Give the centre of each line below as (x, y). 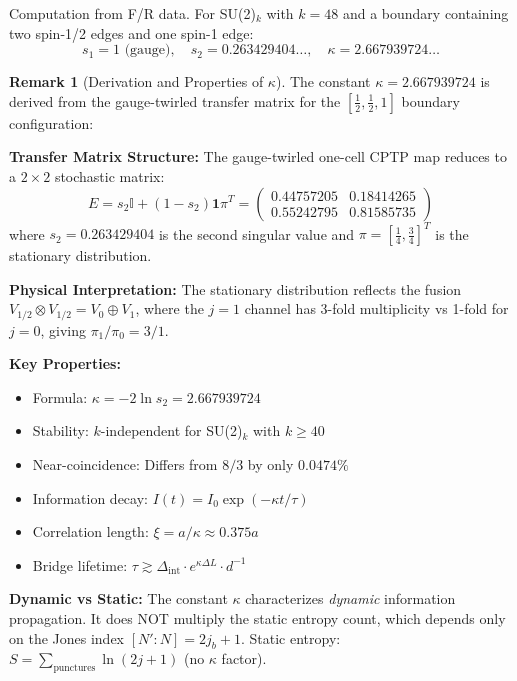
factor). (244, 658)
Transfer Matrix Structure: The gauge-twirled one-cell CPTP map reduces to (258, 156)
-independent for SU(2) (171, 430)
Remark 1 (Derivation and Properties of (136, 81)
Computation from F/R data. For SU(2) (132, 13)
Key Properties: (65, 363)
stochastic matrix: (109, 175)
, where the (169, 308)
